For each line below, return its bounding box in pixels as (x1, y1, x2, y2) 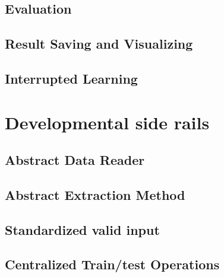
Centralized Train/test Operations (5, 255, 220, 273)
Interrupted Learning (5, 69, 138, 87)
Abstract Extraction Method (5, 185, 185, 203)
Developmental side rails (5, 110, 210, 134)
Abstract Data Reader (5, 151, 145, 169)
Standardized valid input (5, 220, 160, 238)
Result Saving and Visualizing (5, 34, 193, 53)
